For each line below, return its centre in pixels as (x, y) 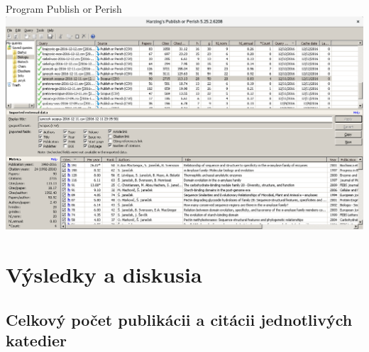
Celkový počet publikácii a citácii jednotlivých (179, 319)
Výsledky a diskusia (104, 274)
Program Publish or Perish (64, 8)
